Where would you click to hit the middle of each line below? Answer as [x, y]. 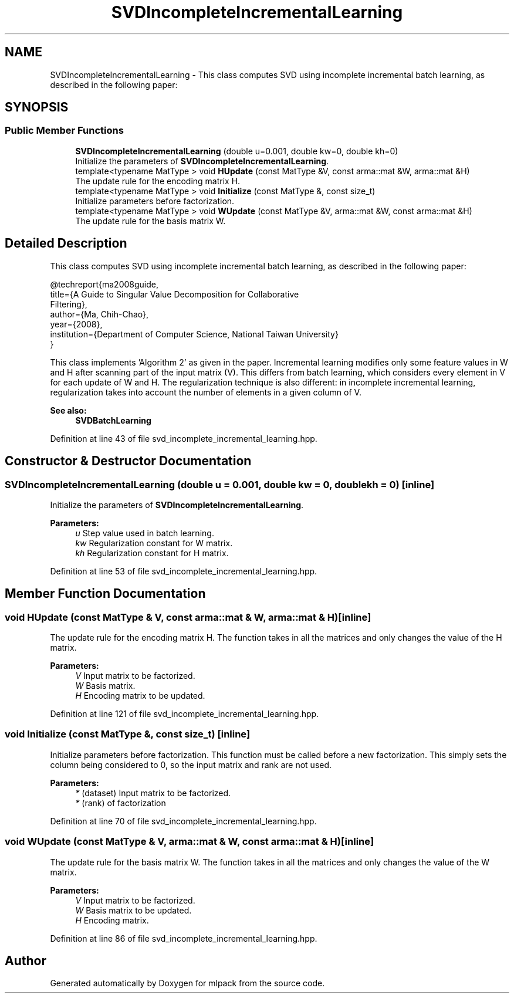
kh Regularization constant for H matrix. [152, 553]
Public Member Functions [64, 131]
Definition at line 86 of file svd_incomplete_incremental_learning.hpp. [184, 938]
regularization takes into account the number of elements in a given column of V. [206, 392]
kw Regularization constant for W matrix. [154, 543]
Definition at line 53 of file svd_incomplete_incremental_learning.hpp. [184, 571]
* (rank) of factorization [121, 803]
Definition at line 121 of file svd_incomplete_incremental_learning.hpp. [185, 714]
